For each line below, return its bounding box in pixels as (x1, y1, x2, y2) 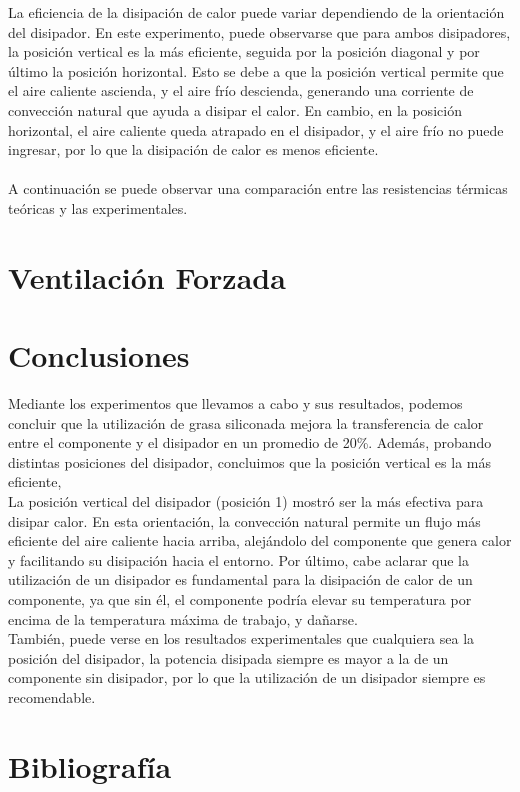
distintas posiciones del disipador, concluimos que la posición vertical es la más (8, 451, 491, 472)
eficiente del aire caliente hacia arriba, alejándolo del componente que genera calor (8, 530, 512, 551)
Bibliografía (8, 745, 172, 786)
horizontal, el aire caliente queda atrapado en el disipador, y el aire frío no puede (8, 119, 504, 140)
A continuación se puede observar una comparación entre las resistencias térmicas (8, 178, 508, 199)
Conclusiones (8, 335, 190, 376)
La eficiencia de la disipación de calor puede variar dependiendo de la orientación (8, 2, 505, 22)
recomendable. (8, 686, 96, 707)
